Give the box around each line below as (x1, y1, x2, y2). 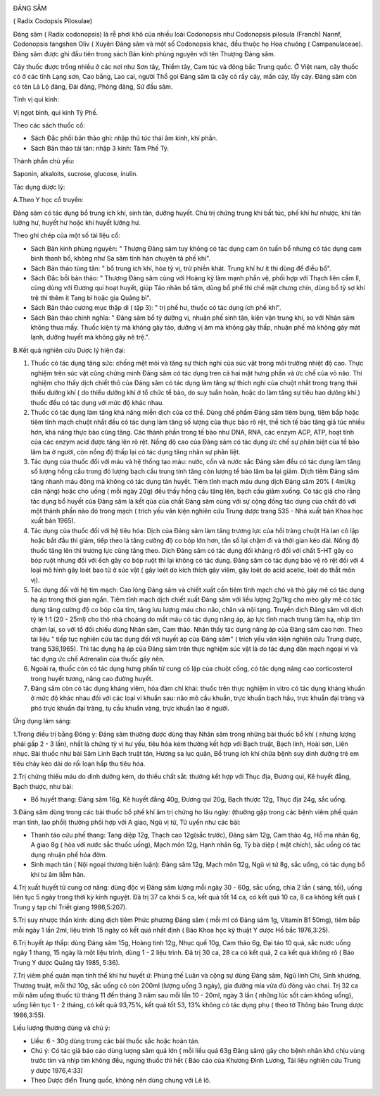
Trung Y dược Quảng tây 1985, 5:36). (13, 958, 120, 966)
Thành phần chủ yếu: (13, 157, 75, 166)
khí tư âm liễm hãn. (30, 870, 86, 878)
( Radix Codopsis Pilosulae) (13, 17, 93, 25)
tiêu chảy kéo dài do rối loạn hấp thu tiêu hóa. (13, 759, 146, 768)
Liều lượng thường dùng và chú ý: (13, 1023, 110, 1032)
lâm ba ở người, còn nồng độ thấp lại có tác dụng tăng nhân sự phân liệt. (30, 447, 241, 456)
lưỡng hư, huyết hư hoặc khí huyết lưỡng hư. (13, 218, 141, 227)
